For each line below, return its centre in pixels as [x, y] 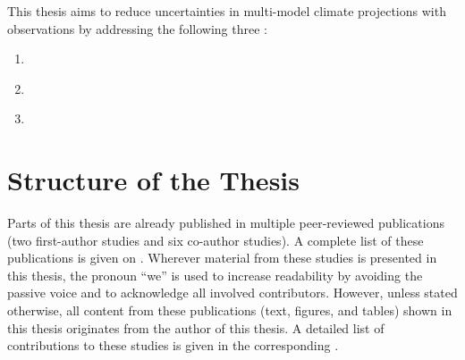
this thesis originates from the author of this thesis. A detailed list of [196, 327]
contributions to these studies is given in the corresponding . [173, 345]
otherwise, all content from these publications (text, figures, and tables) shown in [230, 310]
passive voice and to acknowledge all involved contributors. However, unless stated [232, 293]
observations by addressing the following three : [137, 28]
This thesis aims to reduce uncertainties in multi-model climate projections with [227, 11]
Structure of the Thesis [153, 180]
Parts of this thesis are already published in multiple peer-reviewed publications [226, 223]
